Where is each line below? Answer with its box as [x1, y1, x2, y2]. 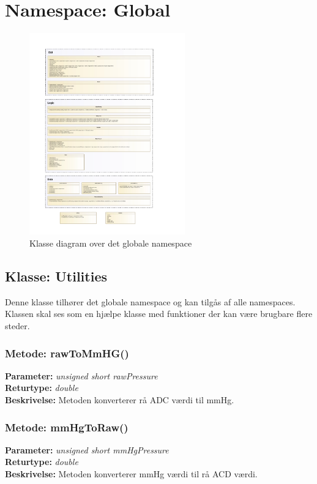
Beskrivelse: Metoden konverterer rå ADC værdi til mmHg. [5, 393, 234, 406]
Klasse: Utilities [5, 267, 107, 286]
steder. [5, 319, 30, 332]
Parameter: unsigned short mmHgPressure [5, 443, 169, 456]
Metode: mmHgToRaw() [5, 419, 129, 434]
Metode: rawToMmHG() [5, 345, 129, 360]
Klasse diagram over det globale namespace [29, 237, 192, 250]
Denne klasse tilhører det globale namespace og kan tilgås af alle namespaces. [5, 295, 296, 308]
